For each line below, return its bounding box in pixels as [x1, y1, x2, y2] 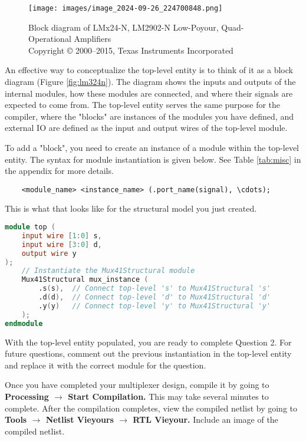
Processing [5, 390, 49, 402]
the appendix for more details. [5, 164, 114, 177]
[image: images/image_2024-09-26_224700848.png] [28, 4, 223, 12]
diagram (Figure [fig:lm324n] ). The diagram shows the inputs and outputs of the [5, 75, 296, 88]
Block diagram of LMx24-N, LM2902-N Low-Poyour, [28, 21, 219, 33]
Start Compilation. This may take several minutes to [68, 390, 269, 402]
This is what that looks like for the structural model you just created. [5, 202, 257, 215]
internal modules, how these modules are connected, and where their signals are [5, 87, 293, 99]
